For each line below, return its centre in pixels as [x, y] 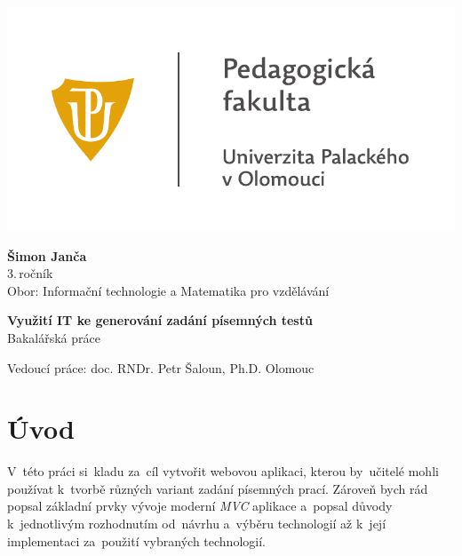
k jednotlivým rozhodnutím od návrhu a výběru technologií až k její [197, 524]
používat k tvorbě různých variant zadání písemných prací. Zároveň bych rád [218, 488]
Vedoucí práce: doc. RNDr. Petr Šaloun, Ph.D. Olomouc [161, 367]
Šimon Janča [47, 255]
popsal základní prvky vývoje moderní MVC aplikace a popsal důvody [200, 506]
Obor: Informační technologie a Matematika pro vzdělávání [168, 290]
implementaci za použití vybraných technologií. [136, 540]
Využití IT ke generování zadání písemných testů [160, 320]
